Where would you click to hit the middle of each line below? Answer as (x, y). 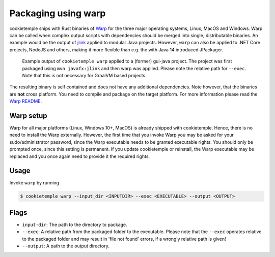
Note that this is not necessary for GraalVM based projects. (85, 75)
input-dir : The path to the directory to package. (75, 224)
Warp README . (26, 101)
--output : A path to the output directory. (66, 246)
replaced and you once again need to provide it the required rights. (80, 156)
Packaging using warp (58, 13)
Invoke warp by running (34, 183)
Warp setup (28, 116)
